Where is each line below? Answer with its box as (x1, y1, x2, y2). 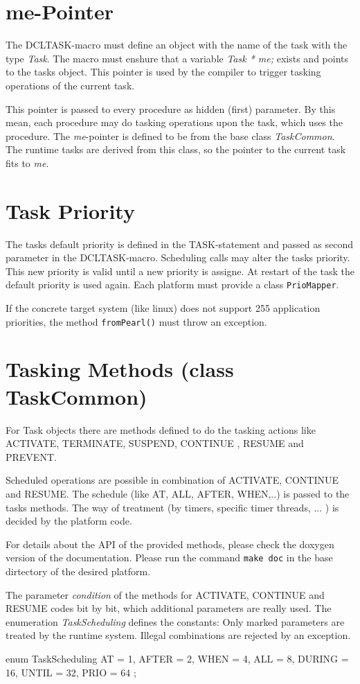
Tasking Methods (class (6, 355, 234, 383)
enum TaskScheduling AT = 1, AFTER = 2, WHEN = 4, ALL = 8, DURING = (6, 651, 349, 665)
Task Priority (6, 196, 135, 225)
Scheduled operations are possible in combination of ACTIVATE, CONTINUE (6, 473, 339, 487)
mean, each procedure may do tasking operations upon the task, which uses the (6, 115, 343, 130)
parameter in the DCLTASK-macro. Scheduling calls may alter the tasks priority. (6, 250, 350, 265)
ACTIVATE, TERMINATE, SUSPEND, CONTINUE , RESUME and (6, 436, 304, 450)
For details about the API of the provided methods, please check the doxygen (6, 536, 334, 551)
